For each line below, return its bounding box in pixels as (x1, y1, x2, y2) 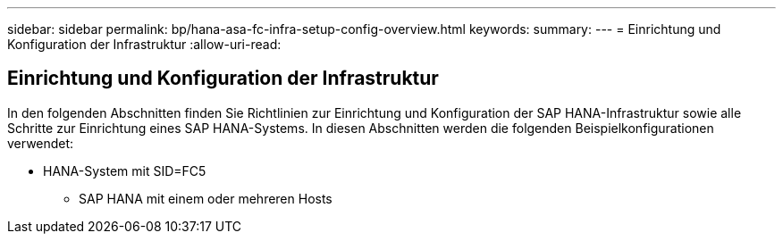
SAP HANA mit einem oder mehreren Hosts (79, 190, 333, 206)
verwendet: (7, 135, 74, 151)
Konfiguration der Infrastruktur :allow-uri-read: (7, 37, 282, 52)
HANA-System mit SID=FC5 (43, 162, 206, 179)
